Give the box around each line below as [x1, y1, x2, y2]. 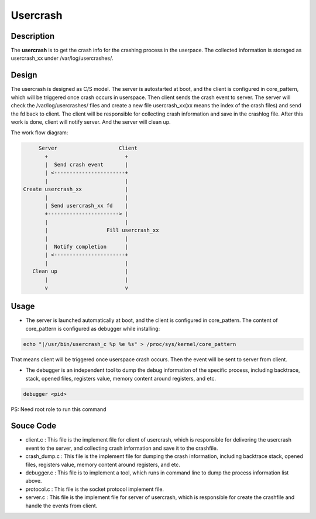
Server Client [38, 145, 138, 152]
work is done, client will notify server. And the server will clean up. [11, 118, 171, 125]
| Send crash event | [44, 161, 129, 168]
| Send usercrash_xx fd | [44, 202, 129, 209]
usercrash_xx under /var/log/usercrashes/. [11, 55, 114, 62]
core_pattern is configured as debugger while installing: [25, 325, 160, 332]
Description [11, 31, 55, 41]
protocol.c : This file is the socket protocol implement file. [25, 486, 164, 493]
